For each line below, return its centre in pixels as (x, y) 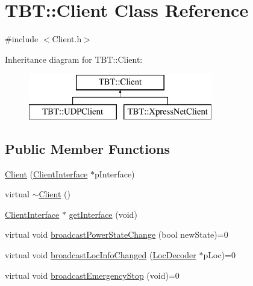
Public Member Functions (87, 148)
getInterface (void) (103, 214)
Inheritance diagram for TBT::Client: (74, 59)
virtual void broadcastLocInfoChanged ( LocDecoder (101, 255)
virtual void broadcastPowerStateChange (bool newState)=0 (117, 234)
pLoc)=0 (219, 255)
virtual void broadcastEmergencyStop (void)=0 (92, 275)
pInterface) (115, 173)
